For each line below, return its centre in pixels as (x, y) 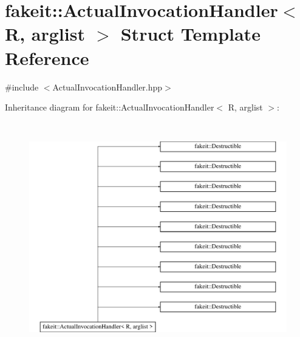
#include (22, 87)
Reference (47, 57)
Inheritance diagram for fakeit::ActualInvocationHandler (110, 107)
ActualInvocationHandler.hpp (107, 87)
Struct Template (190, 34)
